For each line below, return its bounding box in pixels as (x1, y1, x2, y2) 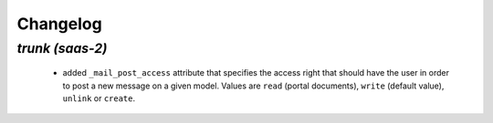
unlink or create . (62, 92, 136, 104)
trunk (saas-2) (16, 40, 108, 56)
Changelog (16, 14, 102, 34)
